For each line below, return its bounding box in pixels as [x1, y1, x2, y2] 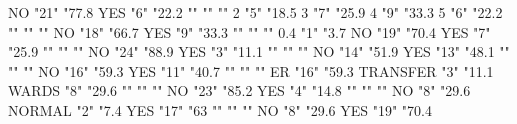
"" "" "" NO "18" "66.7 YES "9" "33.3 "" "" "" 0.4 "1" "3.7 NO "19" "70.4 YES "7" [8, 21, 491, 42]
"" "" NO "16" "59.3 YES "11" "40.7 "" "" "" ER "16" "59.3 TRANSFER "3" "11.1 [8, 60, 494, 81]
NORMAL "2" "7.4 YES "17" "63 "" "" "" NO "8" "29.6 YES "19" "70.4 [8, 99, 433, 120]
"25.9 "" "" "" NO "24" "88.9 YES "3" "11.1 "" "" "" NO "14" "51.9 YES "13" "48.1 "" [8, 41, 510, 62]
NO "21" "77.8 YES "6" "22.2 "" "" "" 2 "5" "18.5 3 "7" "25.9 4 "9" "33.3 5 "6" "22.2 [8, 2, 503, 22]
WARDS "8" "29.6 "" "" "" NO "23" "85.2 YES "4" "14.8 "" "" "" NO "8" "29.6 [8, 80, 471, 101]
